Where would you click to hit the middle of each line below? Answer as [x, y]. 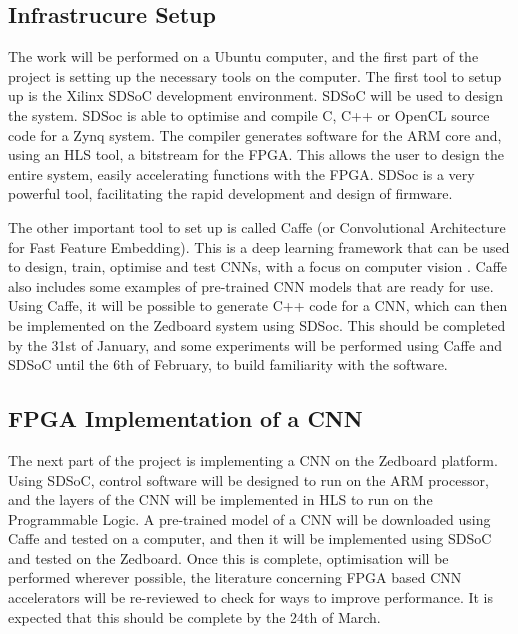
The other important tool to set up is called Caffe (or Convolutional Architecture [257, 226]
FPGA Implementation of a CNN [185, 418]
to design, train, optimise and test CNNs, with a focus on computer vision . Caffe [258, 266]
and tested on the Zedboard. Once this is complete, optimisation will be [228, 557]
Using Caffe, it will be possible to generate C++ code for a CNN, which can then [258, 305]
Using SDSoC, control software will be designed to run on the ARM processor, [248, 479]
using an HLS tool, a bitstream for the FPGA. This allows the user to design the [256, 154]
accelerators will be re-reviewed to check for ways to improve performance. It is [251, 597]
